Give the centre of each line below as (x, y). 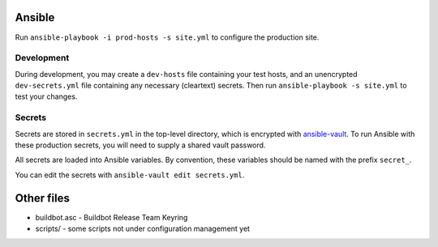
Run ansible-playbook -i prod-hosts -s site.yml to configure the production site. (167, 37)
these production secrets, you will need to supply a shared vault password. (140, 145)
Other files (43, 198)
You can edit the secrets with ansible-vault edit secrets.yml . (130, 175)
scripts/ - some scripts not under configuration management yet (143, 229)
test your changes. (46, 96)
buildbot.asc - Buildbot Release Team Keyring (112, 217)
